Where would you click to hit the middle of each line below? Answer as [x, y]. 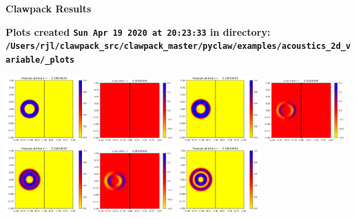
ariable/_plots [40, 60]
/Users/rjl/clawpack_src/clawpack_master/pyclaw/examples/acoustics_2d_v [178, 46]
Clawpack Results [49, 8]
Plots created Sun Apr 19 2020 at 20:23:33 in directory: [138, 31]
